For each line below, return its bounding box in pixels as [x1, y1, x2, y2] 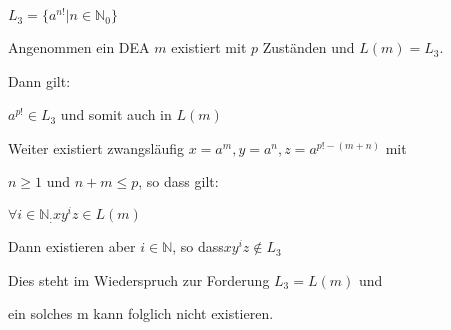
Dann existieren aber [8, 236, 136, 257]
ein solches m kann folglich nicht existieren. [8, 303, 274, 324]
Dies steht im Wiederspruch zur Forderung [8, 269, 270, 290]
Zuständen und [262, 37, 355, 58]
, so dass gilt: [138, 171, 219, 192]
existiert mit [171, 37, 247, 58]
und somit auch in [60, 104, 172, 125]
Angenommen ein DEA [8, 37, 150, 58]
